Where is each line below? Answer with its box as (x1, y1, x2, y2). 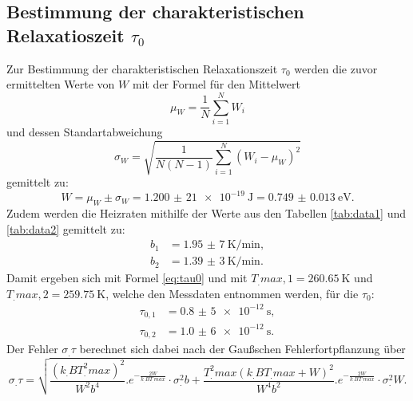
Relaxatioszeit (6, 22, 125, 47)
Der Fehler (6, 340, 58, 357)
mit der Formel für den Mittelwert (132, 76, 300, 92)
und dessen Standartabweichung (6, 123, 163, 140)
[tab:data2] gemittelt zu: (6, 220, 125, 237)
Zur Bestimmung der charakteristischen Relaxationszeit (6, 60, 278, 77)
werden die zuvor (294, 60, 378, 77)
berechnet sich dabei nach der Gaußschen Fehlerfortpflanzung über (79, 340, 406, 357)
